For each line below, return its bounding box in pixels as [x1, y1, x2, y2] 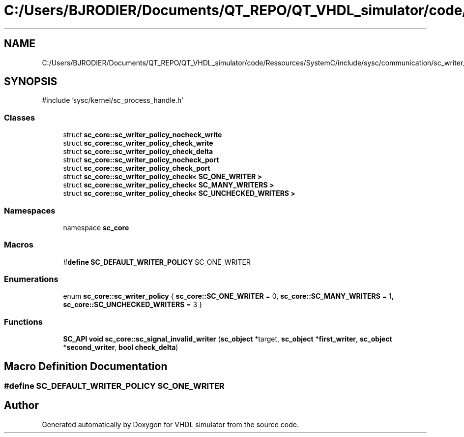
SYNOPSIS [4, 75, 58, 88]
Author [4, 399, 39, 412]
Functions [4, 316, 43, 327]
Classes [4, 112, 35, 123]
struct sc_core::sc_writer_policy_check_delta [63, 147, 213, 156]
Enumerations [4, 274, 58, 284]
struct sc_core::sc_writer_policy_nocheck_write [63, 130, 222, 139]
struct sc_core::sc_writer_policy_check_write [63, 139, 213, 148]
